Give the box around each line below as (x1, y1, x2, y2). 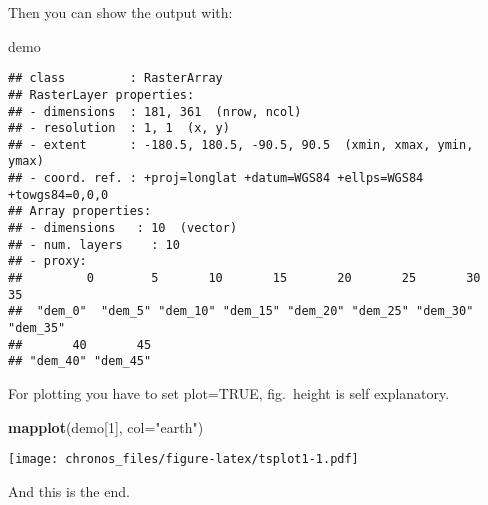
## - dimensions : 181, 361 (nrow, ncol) (8, 104, 302, 119)
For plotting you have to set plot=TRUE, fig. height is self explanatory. (8, 383, 450, 403)
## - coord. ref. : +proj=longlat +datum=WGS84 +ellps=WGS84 (8, 171, 424, 186)
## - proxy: (8, 254, 87, 269)
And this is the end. (8, 480, 130, 501)
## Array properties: (8, 204, 152, 219)
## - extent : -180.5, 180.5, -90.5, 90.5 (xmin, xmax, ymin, (8, 137, 474, 152)
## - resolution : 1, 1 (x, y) (8, 121, 230, 136)
